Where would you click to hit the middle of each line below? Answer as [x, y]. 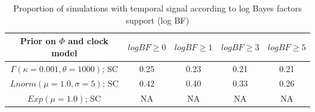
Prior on [38, 41]
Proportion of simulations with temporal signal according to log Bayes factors [157, 8]
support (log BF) [157, 20]
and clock [88, 41]
